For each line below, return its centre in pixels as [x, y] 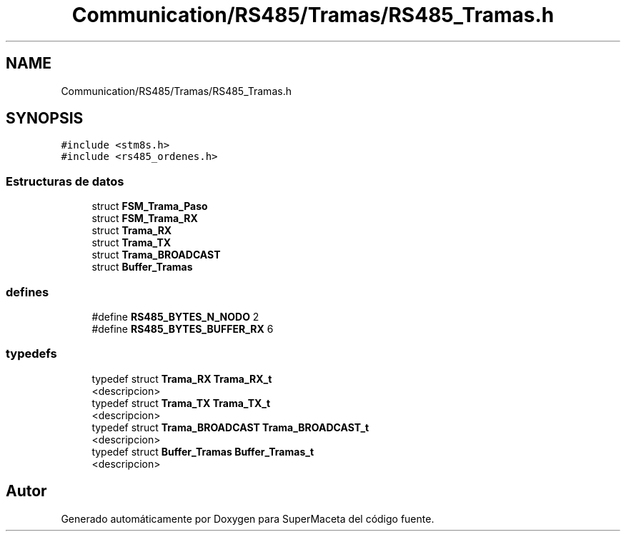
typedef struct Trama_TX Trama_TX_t [181, 403]
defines [28, 292]
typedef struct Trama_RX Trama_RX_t [182, 378]
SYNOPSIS [45, 119]
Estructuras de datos [65, 181]
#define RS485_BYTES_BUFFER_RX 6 [183, 328]
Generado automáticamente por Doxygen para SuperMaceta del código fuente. [248, 518]
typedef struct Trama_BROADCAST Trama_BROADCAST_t [230, 427]
